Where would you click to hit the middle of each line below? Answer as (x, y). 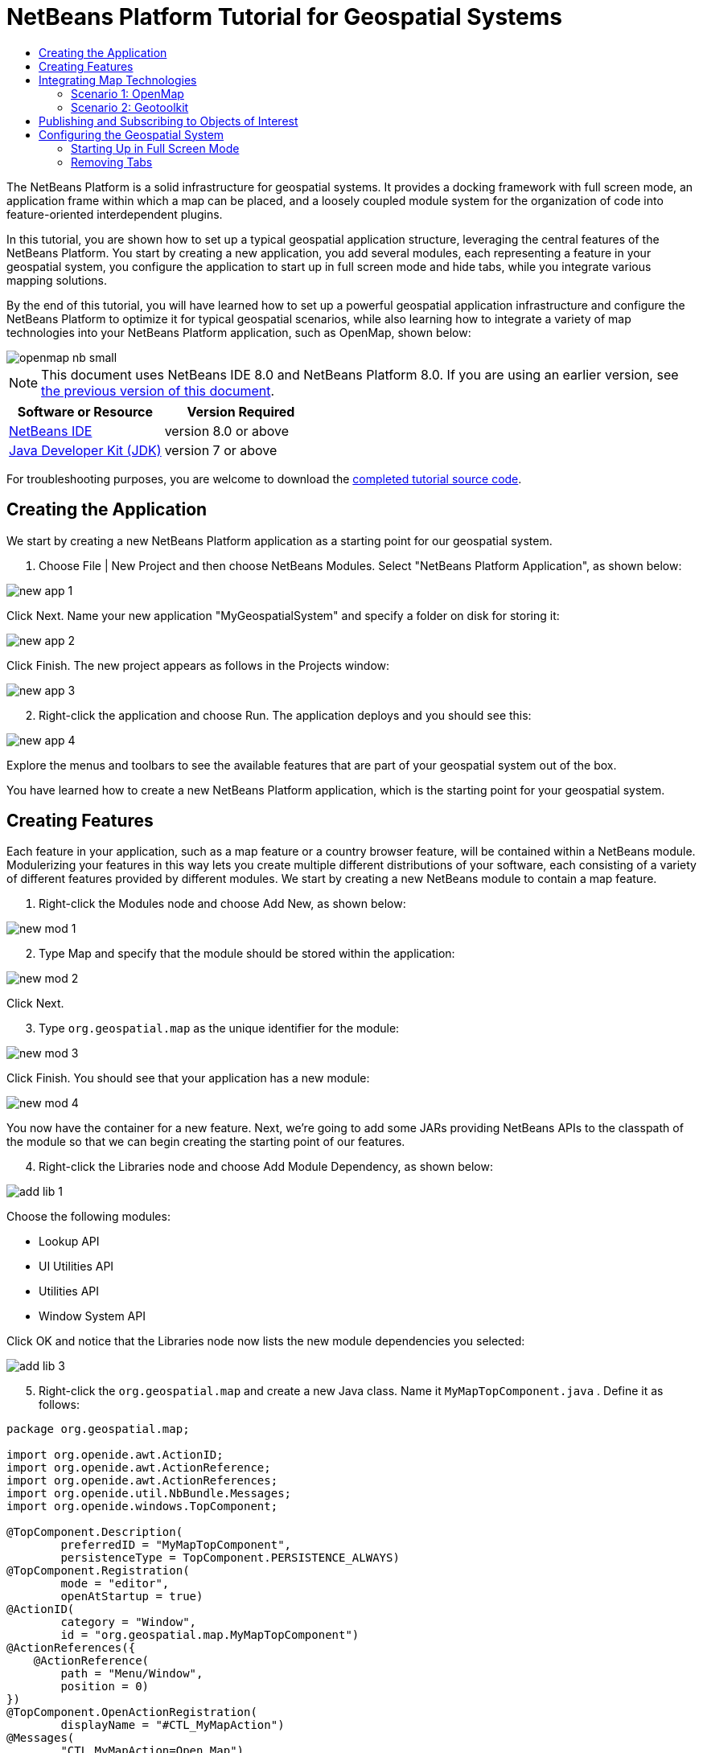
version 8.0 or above (227, 431)
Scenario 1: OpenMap (127, 93)
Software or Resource (85, 411)
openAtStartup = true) (132, 1597)
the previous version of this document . (158, 390)
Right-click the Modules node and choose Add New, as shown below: (222, 904)
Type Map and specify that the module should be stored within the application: (247, 954)
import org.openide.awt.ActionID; (115, 1455)
